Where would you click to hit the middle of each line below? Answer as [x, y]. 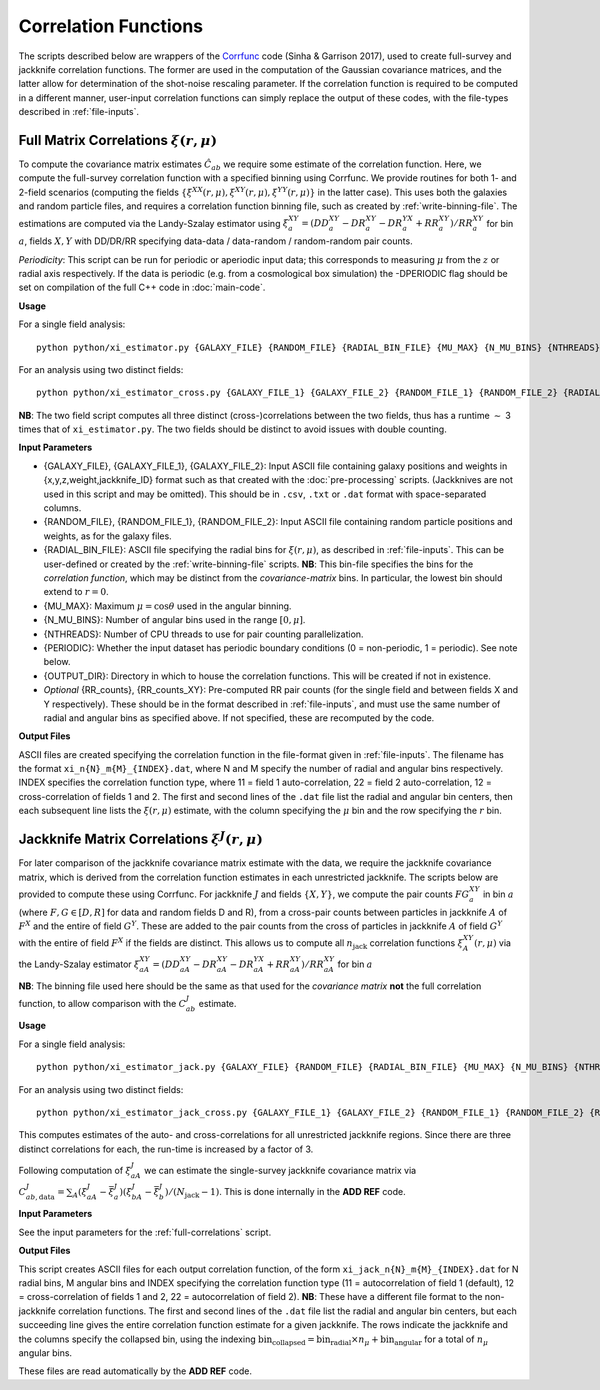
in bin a [498, 894]
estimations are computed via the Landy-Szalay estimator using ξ [153, 223]
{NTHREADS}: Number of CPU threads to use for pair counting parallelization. [203, 634]
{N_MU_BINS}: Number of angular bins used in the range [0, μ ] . [174, 620]
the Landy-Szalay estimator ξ [79, 964]
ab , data [40, 1197]
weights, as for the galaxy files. [107, 536]
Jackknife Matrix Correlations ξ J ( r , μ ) [141, 838]
